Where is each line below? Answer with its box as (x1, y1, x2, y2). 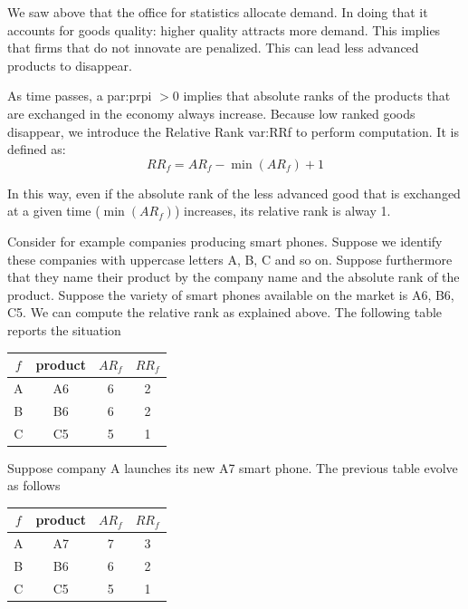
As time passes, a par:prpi (7, 86, 152, 105)
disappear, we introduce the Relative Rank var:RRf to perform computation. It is (7, 121, 459, 140)
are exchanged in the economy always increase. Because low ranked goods (7, 103, 415, 122)
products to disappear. (7, 55, 132, 74)
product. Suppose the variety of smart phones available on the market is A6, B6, (7, 285, 454, 304)
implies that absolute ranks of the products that (183, 86, 451, 105)
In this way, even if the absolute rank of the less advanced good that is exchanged (7, 183, 461, 202)
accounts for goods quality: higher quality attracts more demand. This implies (7, 20, 441, 39)
